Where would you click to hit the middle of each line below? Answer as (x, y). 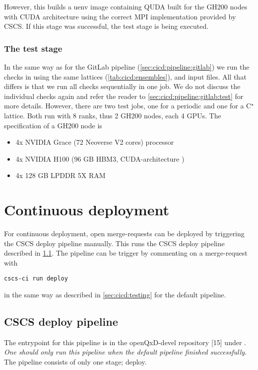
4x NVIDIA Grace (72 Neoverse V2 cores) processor (95, 142)
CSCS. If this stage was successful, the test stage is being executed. (106, 26)
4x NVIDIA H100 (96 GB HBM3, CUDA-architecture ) (100, 158)
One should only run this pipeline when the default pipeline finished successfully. (126, 352)
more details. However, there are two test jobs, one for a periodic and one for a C (128, 106)
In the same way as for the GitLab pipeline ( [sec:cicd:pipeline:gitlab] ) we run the (127, 67)
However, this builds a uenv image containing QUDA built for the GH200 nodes (126, 6)
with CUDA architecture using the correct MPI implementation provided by (120, 16)
